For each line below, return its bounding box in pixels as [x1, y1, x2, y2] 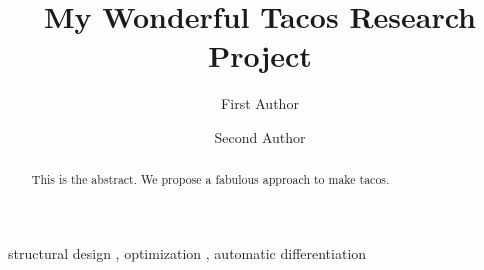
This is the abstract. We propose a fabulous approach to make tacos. [31, 171, 390, 188]
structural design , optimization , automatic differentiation [8, 242, 367, 263]
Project [208, 35, 312, 76]
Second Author [214, 126, 306, 147]
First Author [221, 93, 299, 114]
